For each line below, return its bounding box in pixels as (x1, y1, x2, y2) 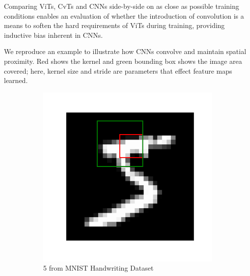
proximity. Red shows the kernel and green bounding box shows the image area (4, 55, 242, 66)
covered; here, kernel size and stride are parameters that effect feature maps (4, 65, 232, 76)
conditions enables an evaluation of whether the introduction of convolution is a (4, 10, 244, 21)
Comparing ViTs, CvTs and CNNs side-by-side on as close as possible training (4, 1, 239, 11)
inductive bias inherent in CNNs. (4, 29, 103, 40)
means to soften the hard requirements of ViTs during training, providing (4, 20, 225, 30)
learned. (4, 75, 28, 85)
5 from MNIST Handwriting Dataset (43, 263, 154, 273)
